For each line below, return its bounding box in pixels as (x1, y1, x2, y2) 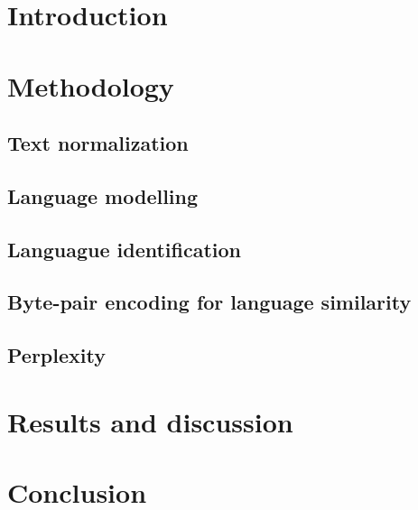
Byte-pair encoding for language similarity (7, 288, 412, 316)
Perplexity (7, 341, 106, 369)
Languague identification (7, 235, 242, 263)
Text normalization (7, 129, 189, 157)
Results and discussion (7, 403, 293, 440)
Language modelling (7, 181, 199, 209)
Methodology (7, 67, 174, 104)
